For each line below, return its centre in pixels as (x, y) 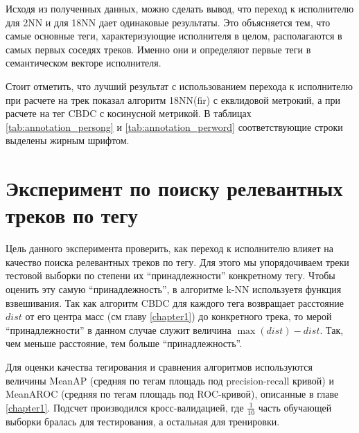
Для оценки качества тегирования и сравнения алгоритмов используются (159, 366)
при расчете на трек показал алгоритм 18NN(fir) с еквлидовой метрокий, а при (173, 99)
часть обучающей (295, 407)
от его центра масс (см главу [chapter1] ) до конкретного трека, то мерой (178, 316)
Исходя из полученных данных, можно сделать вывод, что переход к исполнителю (180, 8)
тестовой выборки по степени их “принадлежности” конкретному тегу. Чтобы (170, 275)
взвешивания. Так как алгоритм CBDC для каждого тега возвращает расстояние (175, 302)
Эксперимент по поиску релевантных (174, 188)
